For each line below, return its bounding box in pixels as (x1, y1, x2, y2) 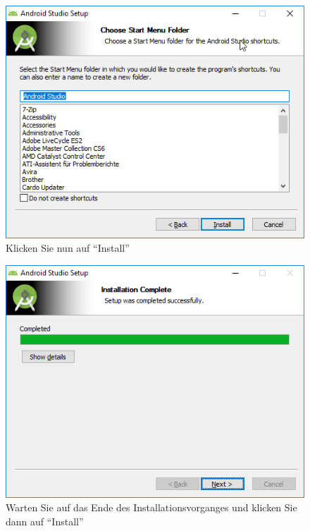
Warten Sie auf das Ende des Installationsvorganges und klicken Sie (6, 500, 297, 515)
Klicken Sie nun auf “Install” (6, 240, 130, 255)
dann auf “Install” (6, 513, 84, 528)
